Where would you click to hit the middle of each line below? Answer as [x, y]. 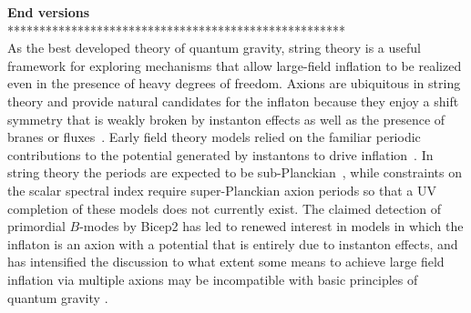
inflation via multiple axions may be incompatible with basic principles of [213, 279]
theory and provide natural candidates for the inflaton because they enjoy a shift [233, 101]
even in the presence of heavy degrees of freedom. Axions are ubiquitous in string [234, 83]
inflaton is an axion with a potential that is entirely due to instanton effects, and [233, 243]
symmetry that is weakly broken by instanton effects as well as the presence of [226, 119]
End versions [49, 12]
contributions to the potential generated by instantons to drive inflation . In [220, 154]
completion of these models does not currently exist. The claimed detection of [224, 208]
